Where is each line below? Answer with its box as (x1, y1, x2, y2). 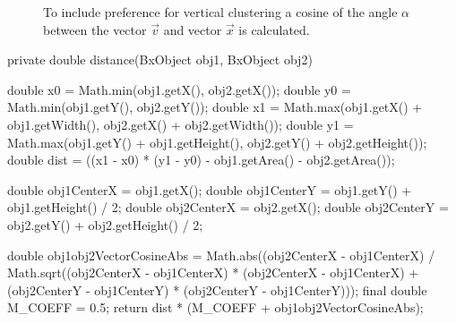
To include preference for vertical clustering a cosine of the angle (43, 3, 398, 21)
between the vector (43, 20, 147, 38)
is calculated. (238, 20, 310, 38)
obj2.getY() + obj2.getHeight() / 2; (7, 215, 203, 234)
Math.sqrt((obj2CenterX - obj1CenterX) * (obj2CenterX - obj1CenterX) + (7, 263, 419, 282)
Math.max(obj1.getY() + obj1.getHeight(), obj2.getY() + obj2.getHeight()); (7, 132, 427, 151)
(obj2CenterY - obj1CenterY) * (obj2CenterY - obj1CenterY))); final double (7, 280, 427, 299)
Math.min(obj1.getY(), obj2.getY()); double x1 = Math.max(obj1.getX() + (7, 98, 423, 116)
